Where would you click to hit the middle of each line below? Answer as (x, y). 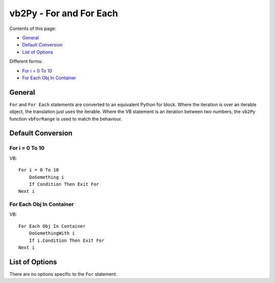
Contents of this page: (33, 29)
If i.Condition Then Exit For (66, 240)
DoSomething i (47, 177)
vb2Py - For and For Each (64, 13)
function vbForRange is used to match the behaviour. (66, 119)
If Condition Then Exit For (64, 184)
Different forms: (26, 62)
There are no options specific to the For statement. (63, 274)
